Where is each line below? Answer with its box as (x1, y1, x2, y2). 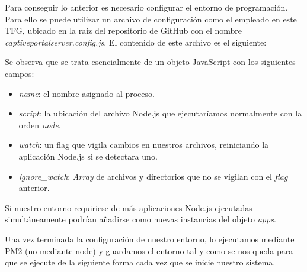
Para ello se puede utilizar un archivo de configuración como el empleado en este (5, 12, 297, 25)
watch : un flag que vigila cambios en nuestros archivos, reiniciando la (18, 138, 269, 151)
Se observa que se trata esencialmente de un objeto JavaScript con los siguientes (5, 56, 296, 68)
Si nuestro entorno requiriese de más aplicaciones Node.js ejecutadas (5, 201, 252, 213)
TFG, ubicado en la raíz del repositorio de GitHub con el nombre (5, 24, 242, 37)
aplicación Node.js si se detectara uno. (18, 150, 158, 162)
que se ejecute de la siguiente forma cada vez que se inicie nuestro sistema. (5, 256, 276, 268)
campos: (5, 67, 34, 79)
